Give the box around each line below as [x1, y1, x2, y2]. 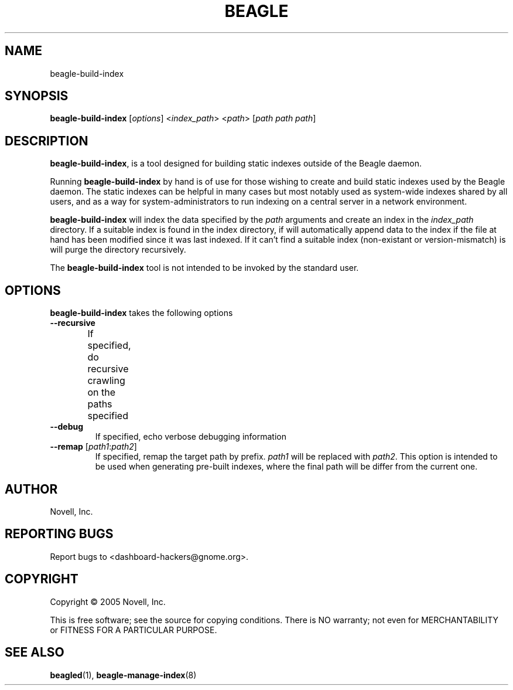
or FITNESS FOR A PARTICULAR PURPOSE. [50, 624, 217, 635]
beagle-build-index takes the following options [50, 308, 233, 318]
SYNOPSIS [5, 89, 69, 104]
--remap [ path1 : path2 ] [50, 441, 137, 452]
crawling [87, 375, 125, 387]
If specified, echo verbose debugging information [95, 431, 286, 442]
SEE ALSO [5, 645, 64, 660]
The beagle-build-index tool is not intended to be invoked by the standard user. [50, 263, 359, 273]
